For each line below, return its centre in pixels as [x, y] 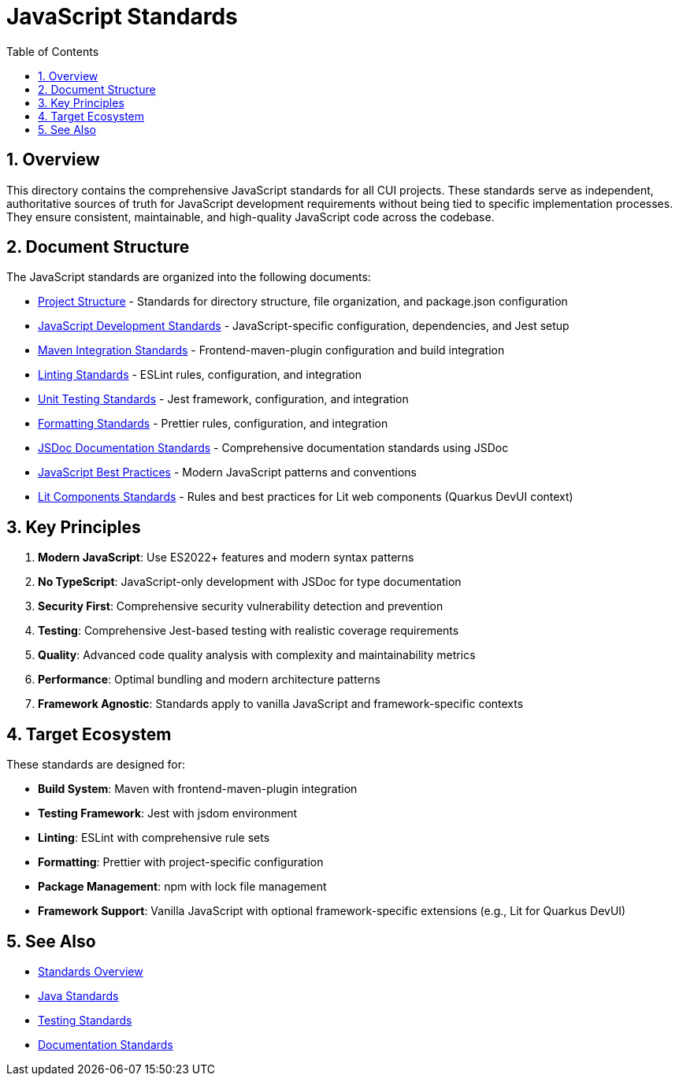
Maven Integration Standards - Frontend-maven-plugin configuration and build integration [271, 350]
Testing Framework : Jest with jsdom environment [168, 813]
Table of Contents [53, 51]
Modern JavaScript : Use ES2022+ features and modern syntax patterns [226, 558]
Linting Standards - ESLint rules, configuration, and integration [200, 375]
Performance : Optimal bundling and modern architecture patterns [209, 680]
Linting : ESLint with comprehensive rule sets [154, 838]
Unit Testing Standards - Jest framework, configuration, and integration [223, 399]
